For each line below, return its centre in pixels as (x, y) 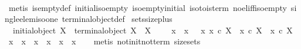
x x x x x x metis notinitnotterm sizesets (104, 41)
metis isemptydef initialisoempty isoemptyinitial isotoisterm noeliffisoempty (148, 7)
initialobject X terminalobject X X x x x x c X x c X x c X (153, 30)
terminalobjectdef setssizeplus (117, 19)
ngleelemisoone (31, 19)
